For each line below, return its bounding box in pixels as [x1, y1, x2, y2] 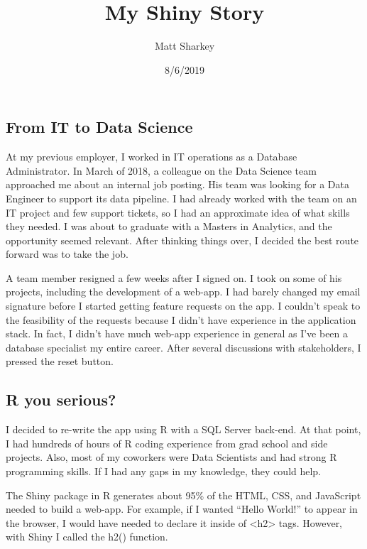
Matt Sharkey [154, 38, 215, 53]
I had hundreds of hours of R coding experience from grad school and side [6, 435, 328, 450]
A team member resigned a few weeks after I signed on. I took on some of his [6, 270, 342, 285]
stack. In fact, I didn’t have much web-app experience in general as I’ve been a [6, 326, 349, 341]
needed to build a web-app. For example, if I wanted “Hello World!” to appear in [6, 501, 358, 516]
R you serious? [6, 388, 116, 411]
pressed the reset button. [6, 354, 114, 369]
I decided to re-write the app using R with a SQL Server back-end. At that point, [6, 422, 361, 437]
